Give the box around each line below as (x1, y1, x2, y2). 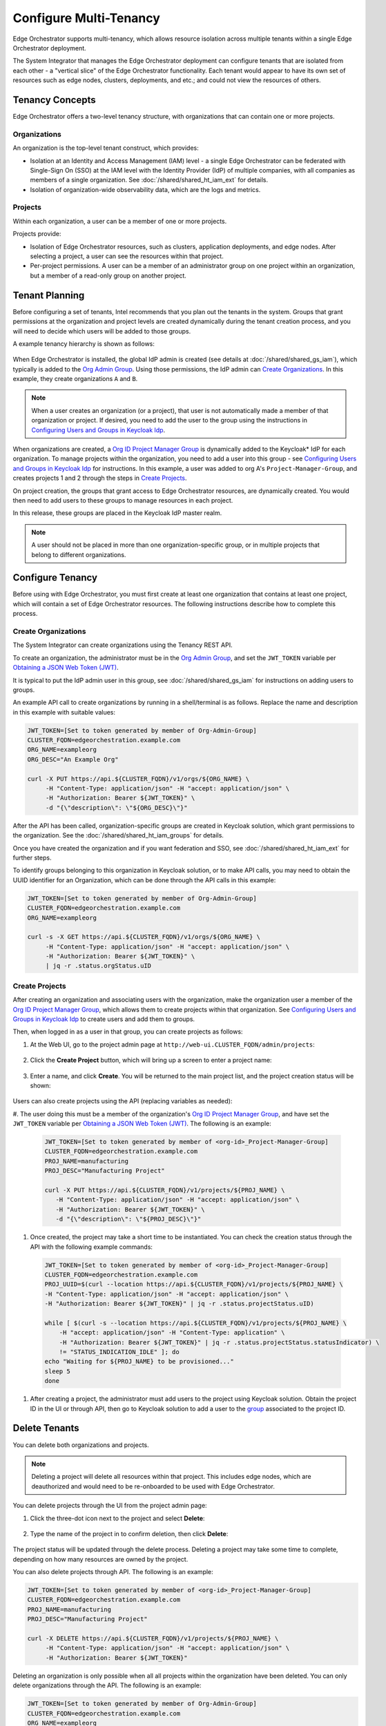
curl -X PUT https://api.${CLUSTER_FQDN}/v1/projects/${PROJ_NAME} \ (44, 1186, 285, 1194)
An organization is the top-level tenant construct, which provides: (12, 144, 200, 152)
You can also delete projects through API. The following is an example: (12, 1568, 213, 1576)
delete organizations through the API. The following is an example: (12, 1681, 202, 1689)
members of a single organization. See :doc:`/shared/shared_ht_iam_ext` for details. (30, 176, 269, 184)
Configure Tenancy (12, 572, 98, 583)
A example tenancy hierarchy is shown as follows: (12, 339, 155, 348)
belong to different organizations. (31, 550, 126, 559)
